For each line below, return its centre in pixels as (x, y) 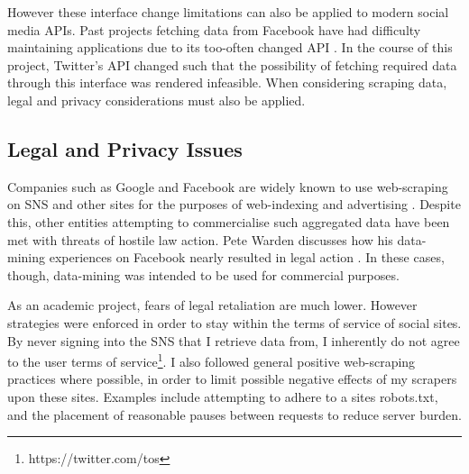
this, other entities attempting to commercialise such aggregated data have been (229, 221)
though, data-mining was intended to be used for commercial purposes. (203, 274)
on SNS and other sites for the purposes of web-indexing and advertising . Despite (234, 204)
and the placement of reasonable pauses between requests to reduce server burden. (234, 414)
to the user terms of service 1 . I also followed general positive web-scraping (212, 360)
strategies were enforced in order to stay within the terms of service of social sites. (234, 322)
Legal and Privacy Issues (125, 148)
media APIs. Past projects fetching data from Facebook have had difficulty (214, 29)
